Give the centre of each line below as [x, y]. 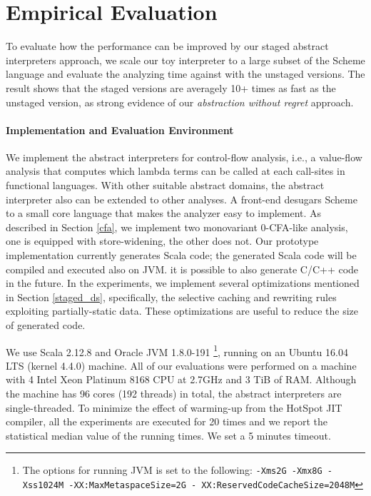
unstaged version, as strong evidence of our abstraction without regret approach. [180, 102]
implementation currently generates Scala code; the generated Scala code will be [181, 255]
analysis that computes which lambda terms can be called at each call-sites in [176, 171]
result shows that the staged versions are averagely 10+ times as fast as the [171, 87]
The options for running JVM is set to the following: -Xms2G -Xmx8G [172, 470]
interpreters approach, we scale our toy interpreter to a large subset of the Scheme [185, 60]
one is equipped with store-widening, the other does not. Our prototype [162, 241]
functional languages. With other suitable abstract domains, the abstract [165, 185]
